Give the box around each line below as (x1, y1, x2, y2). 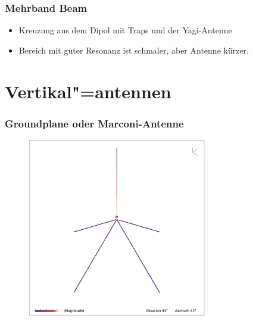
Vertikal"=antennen (5, 79, 171, 103)
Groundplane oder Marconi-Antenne (5, 116, 184, 130)
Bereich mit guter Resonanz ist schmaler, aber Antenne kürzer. (18, 43, 249, 56)
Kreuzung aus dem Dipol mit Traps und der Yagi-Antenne (18, 24, 232, 36)
